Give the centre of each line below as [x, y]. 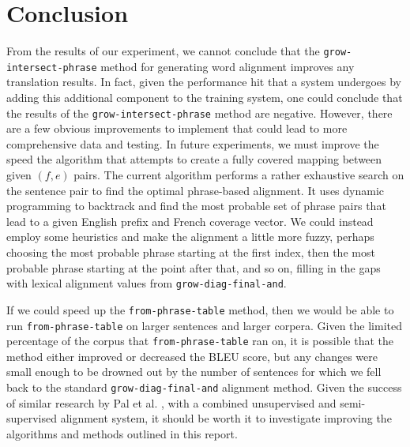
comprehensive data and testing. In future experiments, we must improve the [193, 143]
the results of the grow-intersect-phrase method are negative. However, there [199, 113]
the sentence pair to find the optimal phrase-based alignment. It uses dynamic [196, 190]
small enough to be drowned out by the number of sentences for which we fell [194, 372]
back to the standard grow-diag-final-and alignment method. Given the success [204, 387]
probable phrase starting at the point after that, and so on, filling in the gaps [194, 267]
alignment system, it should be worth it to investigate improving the [226, 418]
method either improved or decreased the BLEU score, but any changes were [192, 356]
